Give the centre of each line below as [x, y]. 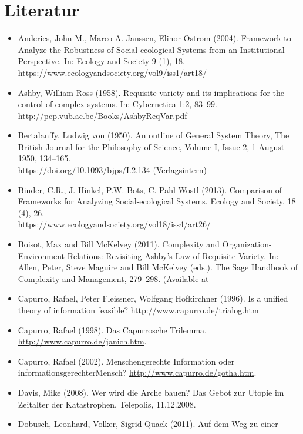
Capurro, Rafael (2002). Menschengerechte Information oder [126, 361]
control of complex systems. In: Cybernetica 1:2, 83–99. [117, 104]
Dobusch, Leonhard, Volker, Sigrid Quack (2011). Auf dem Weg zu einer [148, 424]
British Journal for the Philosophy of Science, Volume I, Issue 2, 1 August [151, 146]
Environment [41, 255]
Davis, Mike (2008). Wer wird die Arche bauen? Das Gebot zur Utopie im [151, 392]
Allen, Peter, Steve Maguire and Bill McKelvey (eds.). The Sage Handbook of [158, 267]
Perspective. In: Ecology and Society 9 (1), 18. [101, 61]
